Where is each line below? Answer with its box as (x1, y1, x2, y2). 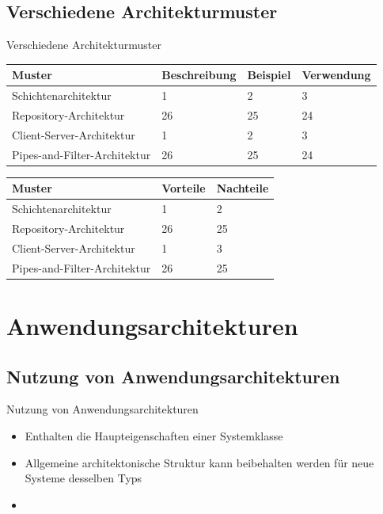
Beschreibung (161, 67, 237, 83)
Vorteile (161, 180, 206, 196)
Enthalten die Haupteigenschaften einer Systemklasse (25, 427, 283, 444)
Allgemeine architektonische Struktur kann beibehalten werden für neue (25, 454, 374, 470)
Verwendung (301, 67, 371, 83)
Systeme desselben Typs (25, 470, 142, 486)
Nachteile (216, 180, 269, 196)
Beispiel (247, 67, 291, 83)
